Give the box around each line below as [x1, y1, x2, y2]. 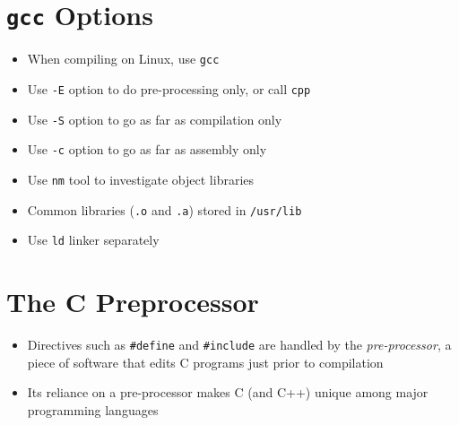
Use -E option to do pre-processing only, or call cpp [27, 79, 311, 98]
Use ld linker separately [27, 230, 160, 249]
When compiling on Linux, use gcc [27, 49, 220, 68]
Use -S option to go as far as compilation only [27, 109, 282, 128]
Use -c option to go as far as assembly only [27, 140, 267, 159]
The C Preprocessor [6, 283, 259, 320]
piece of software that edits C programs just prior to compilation [27, 352, 384, 371]
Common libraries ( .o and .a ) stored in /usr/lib [27, 200, 302, 219]
